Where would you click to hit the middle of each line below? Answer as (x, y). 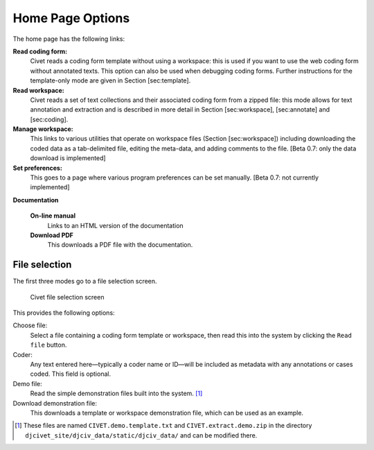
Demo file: (28, 383)
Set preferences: (37, 168)
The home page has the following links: (69, 39)
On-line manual (53, 216)
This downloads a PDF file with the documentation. (120, 245)
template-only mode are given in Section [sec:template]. (110, 80)
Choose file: (30, 325)
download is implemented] (68, 158)
